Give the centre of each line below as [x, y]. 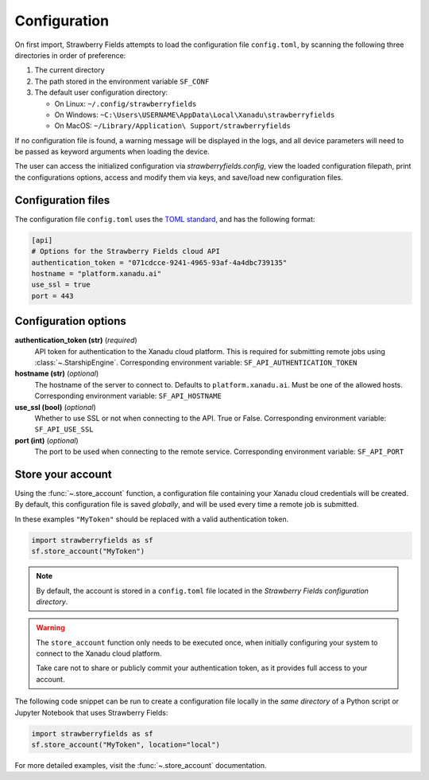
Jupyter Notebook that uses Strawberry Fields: [91, 712]
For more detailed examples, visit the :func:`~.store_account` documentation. [141, 766]
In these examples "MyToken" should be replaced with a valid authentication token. [152, 519]
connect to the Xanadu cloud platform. [99, 653]
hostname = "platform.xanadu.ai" [97, 273]
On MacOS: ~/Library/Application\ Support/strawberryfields [173, 126]
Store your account [63, 474]
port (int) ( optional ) [46, 440]
